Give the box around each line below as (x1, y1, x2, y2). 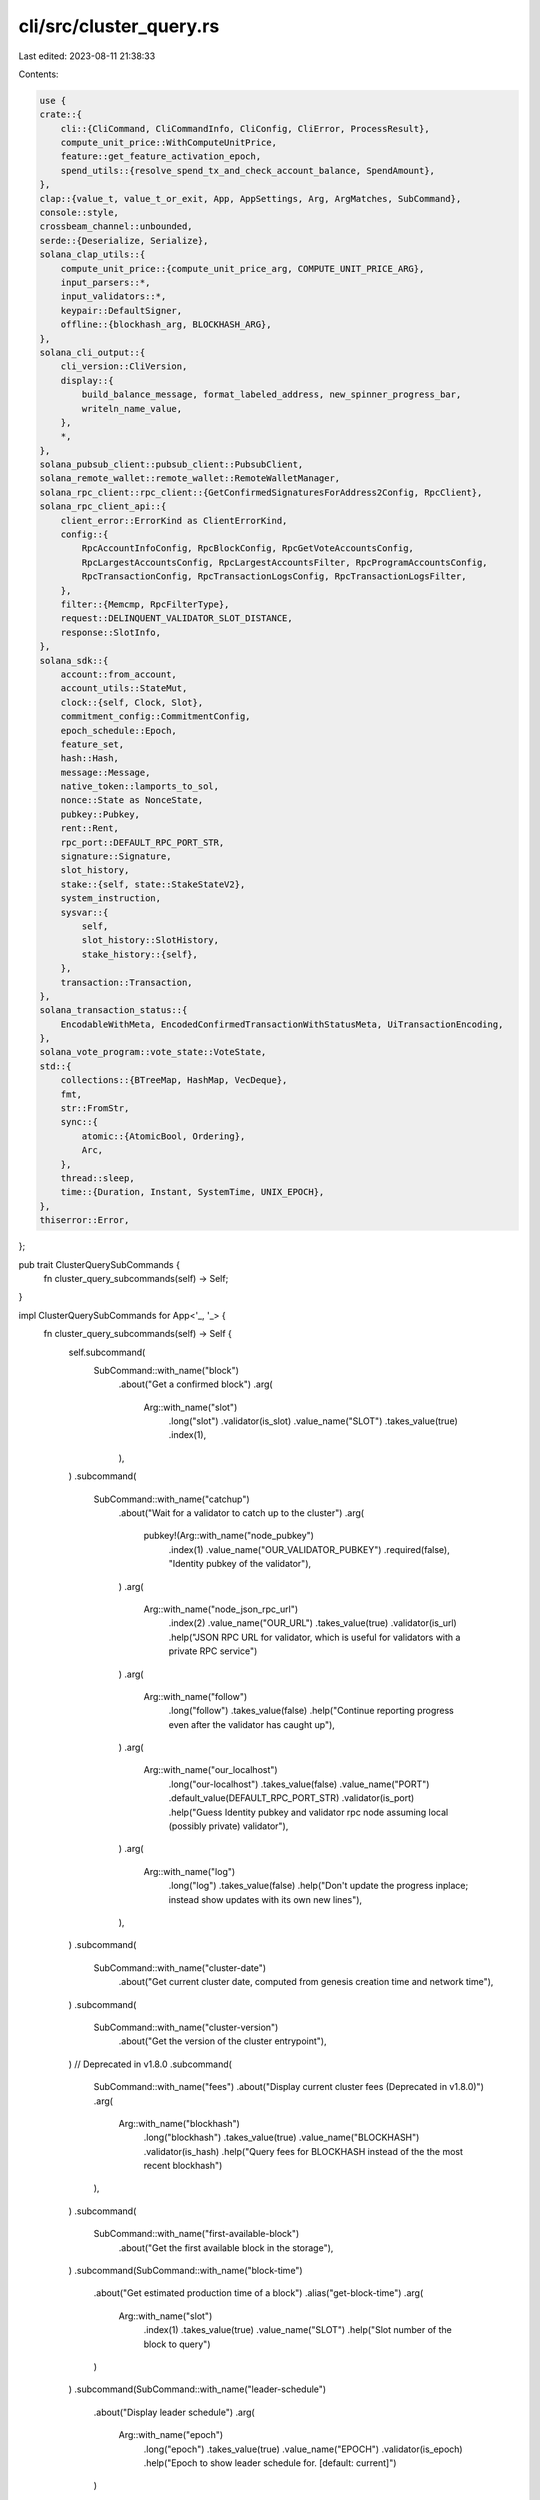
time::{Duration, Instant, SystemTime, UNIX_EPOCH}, (60, 1186, 325, 1198)
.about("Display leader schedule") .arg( (93, 2406, 255, 2418)
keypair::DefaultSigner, (60, 305, 183, 316)
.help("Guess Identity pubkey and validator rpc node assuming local (168, 1806, 449, 1818)
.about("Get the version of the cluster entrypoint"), (118, 2035, 327, 2047)
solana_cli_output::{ (39, 346, 146, 358)
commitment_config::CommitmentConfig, (60, 711, 251, 722)
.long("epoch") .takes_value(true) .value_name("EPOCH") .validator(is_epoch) (143, 2443, 464, 2455)
